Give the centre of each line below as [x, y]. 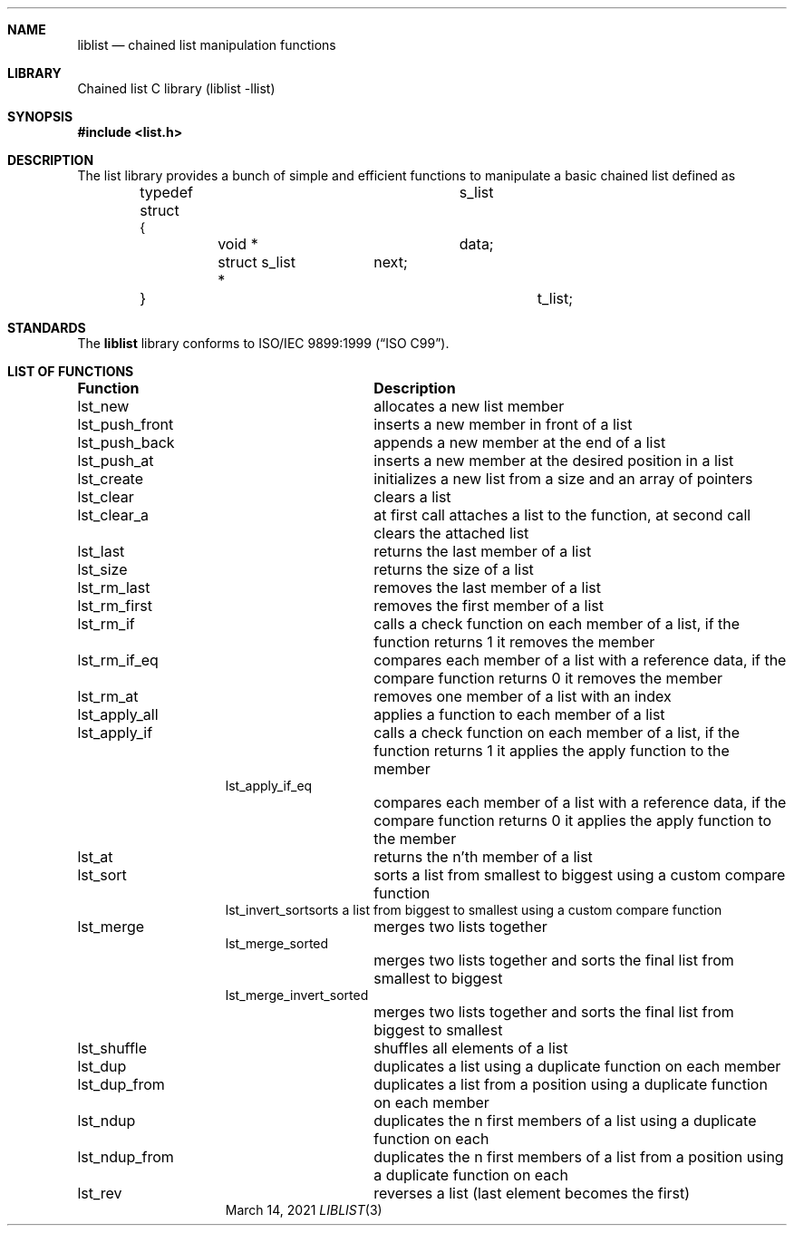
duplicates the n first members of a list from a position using [579, 1157]
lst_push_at [116, 461]
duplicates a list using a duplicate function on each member [577, 1066]
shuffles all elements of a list [471, 1048]
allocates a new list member [469, 406]
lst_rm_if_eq [118, 660]
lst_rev [100, 1193]
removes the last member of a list [488, 587]
